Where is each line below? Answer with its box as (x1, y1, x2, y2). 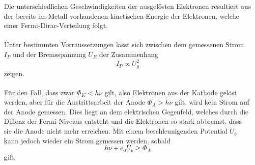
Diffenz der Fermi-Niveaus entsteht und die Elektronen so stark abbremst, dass (4, 116, 242, 126)
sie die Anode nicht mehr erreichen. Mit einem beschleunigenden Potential (4, 126, 227, 136)
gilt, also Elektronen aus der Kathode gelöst (104, 87, 237, 97)
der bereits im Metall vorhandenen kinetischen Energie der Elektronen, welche (4, 10, 239, 21)
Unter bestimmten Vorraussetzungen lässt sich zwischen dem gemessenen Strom (4, 39, 244, 50)
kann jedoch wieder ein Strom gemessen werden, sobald (4, 135, 171, 145)
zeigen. (4, 68, 25, 78)
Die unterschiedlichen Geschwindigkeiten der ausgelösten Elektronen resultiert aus (4, 1, 251, 11)
